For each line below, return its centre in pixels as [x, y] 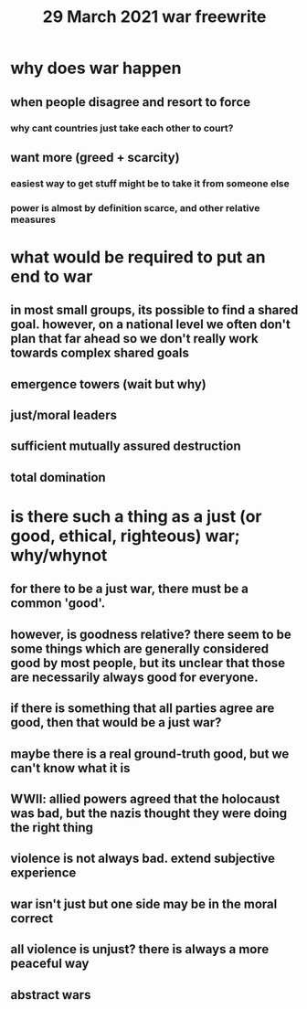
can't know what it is [70, 768]
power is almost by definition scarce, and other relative [135, 207]
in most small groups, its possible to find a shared [154, 310]
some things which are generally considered [139, 648]
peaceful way [50, 964]
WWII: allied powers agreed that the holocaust [145, 799]
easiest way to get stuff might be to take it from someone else [150, 183]
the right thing [52, 828]
